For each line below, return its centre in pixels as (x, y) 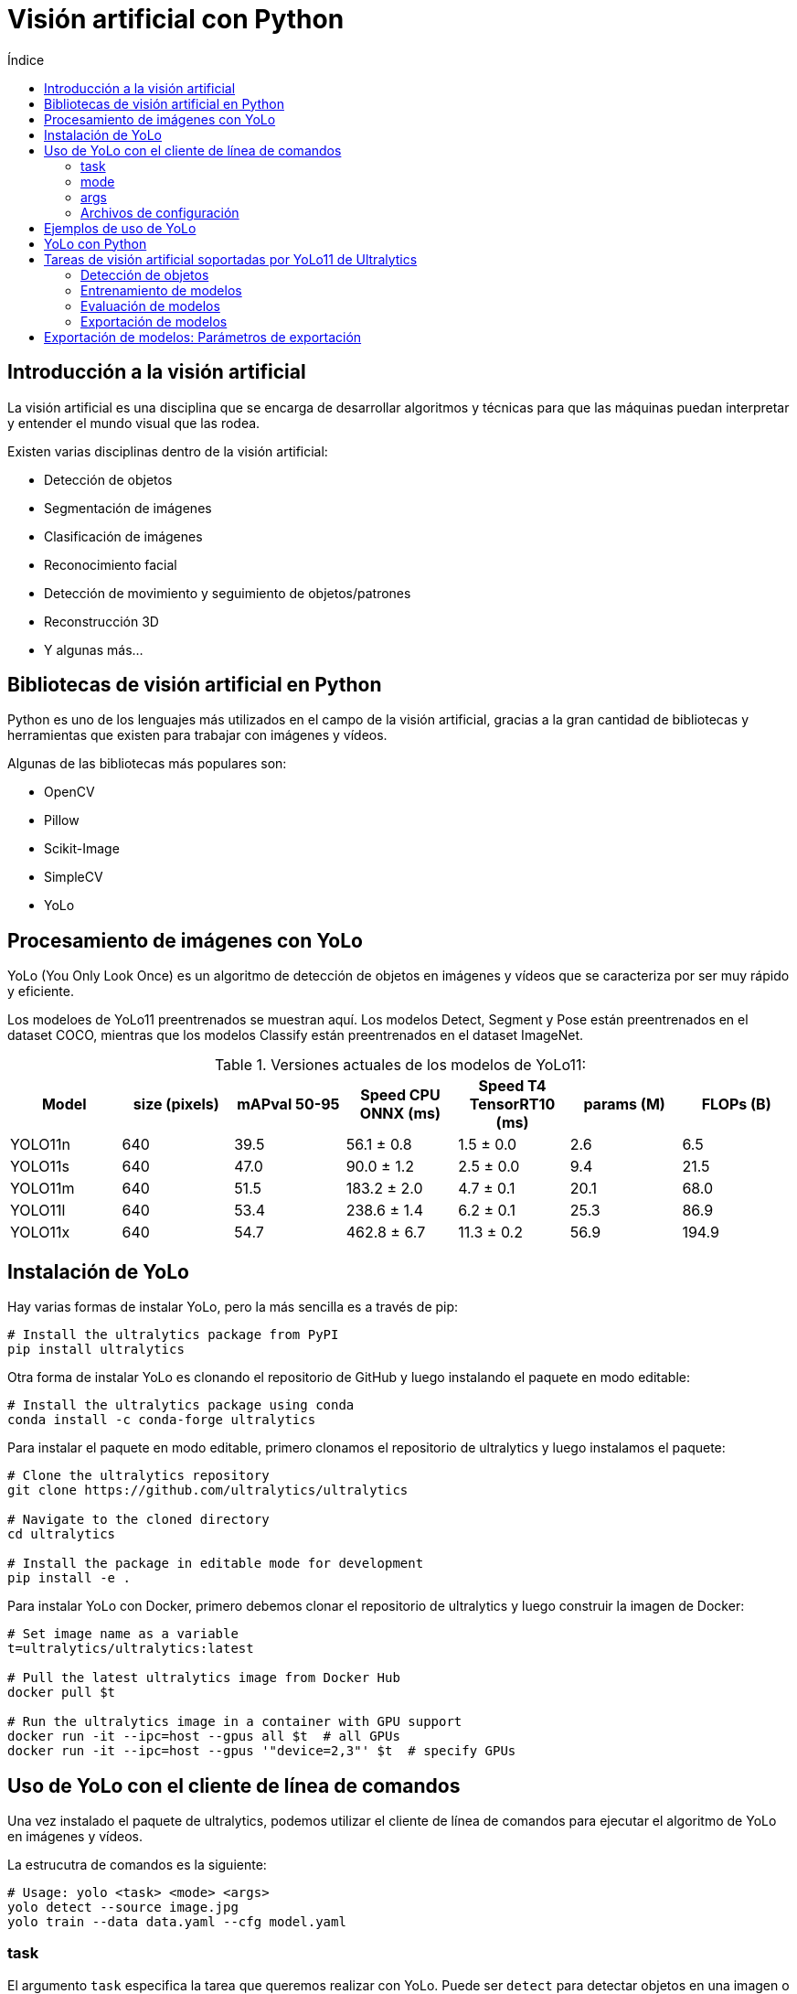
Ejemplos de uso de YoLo (120, 228)
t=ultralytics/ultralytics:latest (131, 1649)
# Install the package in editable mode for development (216, 1564)
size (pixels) (176, 1104)
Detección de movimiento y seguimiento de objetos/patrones (228, 593)
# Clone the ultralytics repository (138, 1476)
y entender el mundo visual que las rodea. (134, 423)
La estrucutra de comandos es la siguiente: (137, 1864)
